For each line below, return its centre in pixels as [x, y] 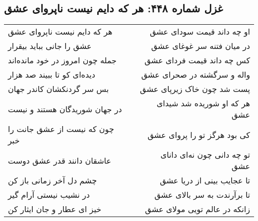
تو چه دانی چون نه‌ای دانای [205, 155]
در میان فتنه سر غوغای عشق [200, 46]
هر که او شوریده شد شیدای [203, 103]
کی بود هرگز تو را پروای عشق [199, 134]
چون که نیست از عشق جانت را [61, 129]
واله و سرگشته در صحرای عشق [195, 75]
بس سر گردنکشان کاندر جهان [59, 89]
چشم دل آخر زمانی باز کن [53, 180]
